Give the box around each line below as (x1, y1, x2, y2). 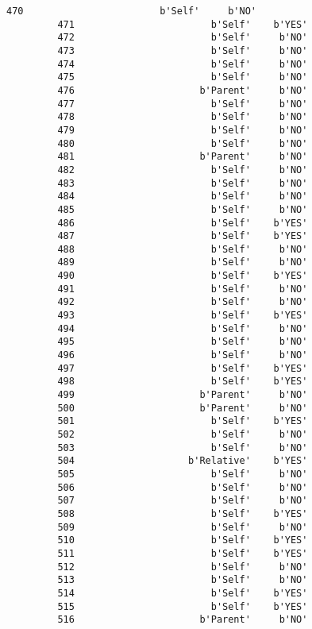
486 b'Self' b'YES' (57, 217, 308, 229)
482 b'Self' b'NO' (57, 164, 308, 176)
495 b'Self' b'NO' (57, 336, 308, 348)
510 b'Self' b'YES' (57, 534, 308, 546)
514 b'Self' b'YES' (57, 587, 308, 599)
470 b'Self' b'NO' (6, 6, 256, 17)
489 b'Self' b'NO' (57, 257, 308, 268)
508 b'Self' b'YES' (57, 507, 308, 519)
